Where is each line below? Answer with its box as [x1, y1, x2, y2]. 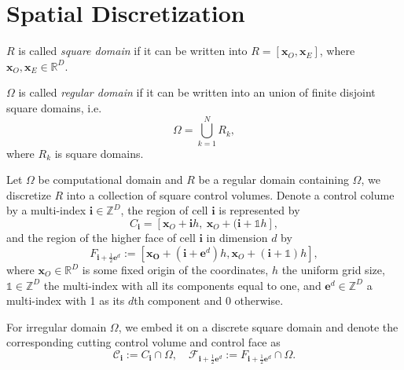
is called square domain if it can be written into [18, 42, 248, 59]
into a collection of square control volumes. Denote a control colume [66, 186, 395, 203]
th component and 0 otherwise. [134, 292, 284, 309]
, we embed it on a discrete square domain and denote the [118, 318, 398, 335]
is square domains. [54, 145, 144, 161]
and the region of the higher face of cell [6, 229, 196, 245]
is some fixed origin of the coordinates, [82, 262, 269, 278]
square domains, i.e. [6, 99, 102, 115]
